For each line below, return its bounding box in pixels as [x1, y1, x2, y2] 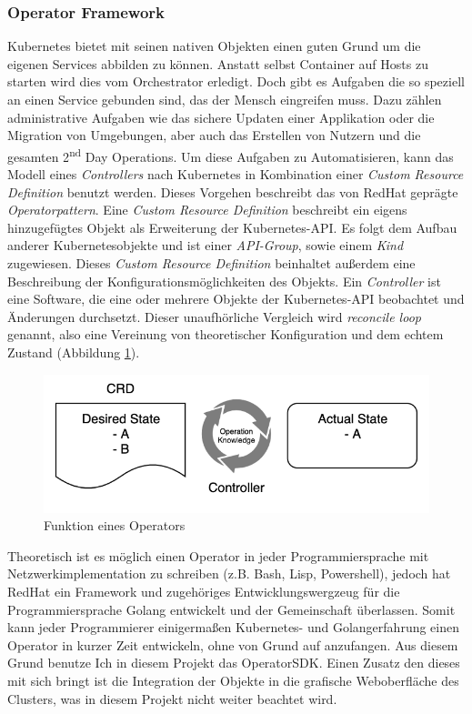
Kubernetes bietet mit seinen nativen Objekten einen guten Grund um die [7, 36, 421, 55]
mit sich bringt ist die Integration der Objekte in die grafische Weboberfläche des [7, 670, 459, 689]
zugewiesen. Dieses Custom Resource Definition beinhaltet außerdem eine [7, 254, 416, 272]
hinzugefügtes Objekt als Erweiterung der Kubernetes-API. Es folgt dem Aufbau [7, 217, 457, 236]
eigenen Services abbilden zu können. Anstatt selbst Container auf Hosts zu [7, 54, 428, 73]
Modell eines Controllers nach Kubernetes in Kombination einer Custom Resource [7, 165, 464, 184]
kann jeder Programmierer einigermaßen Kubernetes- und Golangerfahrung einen [7, 618, 459, 637]
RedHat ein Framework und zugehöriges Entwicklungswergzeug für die [7, 581, 400, 600]
